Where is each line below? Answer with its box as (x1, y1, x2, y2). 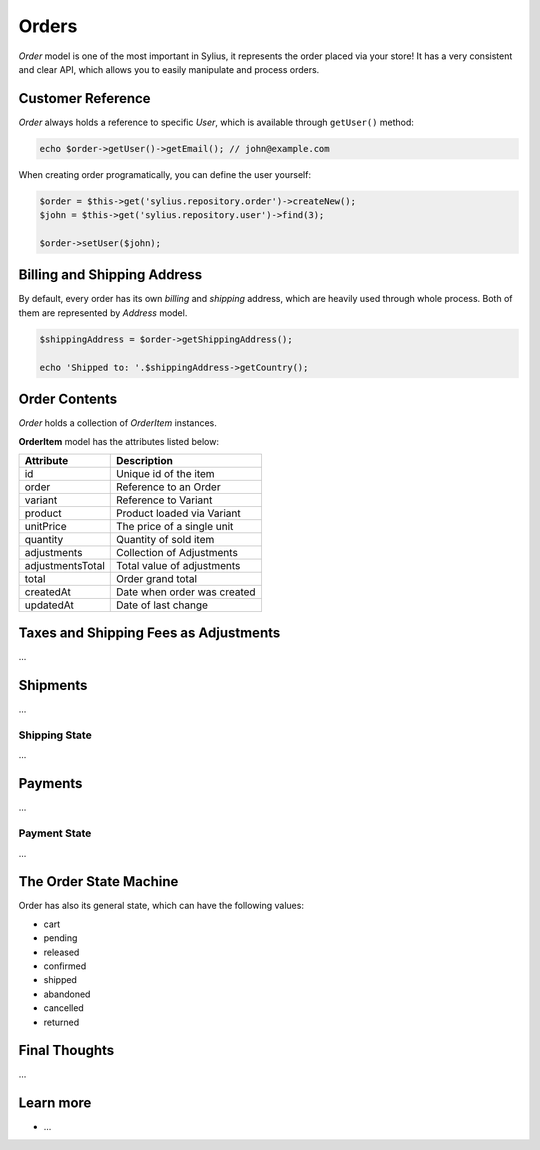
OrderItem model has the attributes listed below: (18, 435, 220, 447)
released (43, 946, 80, 958)
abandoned (43, 988, 91, 1000)
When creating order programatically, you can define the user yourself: (18, 168, 312, 180)
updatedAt (24, 598, 74, 612)
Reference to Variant (115, 493, 213, 507)
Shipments (18, 677, 88, 694)
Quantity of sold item (115, 532, 215, 546)
